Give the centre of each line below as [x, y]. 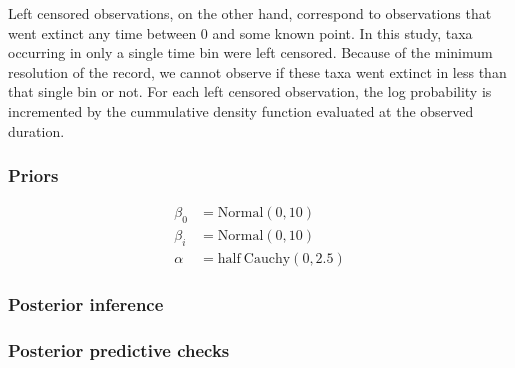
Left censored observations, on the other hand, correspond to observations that [250, 13]
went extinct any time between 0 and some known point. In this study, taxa [240, 32]
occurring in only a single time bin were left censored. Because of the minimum [250, 52]
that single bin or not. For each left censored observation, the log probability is [250, 91]
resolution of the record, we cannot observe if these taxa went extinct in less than [257, 71]
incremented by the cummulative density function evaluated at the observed [241, 110]
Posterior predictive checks [119, 349]
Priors [33, 175]
